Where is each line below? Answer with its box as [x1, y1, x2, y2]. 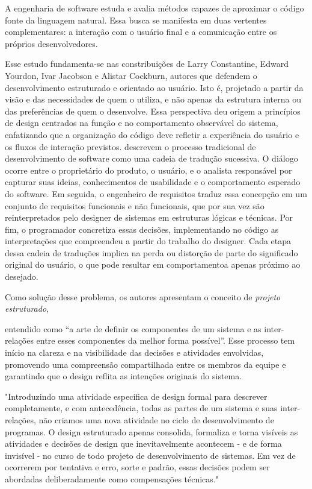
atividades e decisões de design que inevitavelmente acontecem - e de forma [5, 437, 282, 450]
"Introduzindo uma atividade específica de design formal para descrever [5, 390, 268, 402]
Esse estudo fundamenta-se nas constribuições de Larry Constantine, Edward [5, 57, 289, 70]
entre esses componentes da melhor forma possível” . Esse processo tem [36, 334, 295, 347]
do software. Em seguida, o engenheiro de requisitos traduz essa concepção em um [5, 187, 307, 200]
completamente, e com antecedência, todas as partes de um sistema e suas [5, 402, 278, 414]
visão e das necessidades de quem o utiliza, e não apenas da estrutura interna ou [5, 93, 301, 106]
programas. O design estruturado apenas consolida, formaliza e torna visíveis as [5, 425, 298, 438]
